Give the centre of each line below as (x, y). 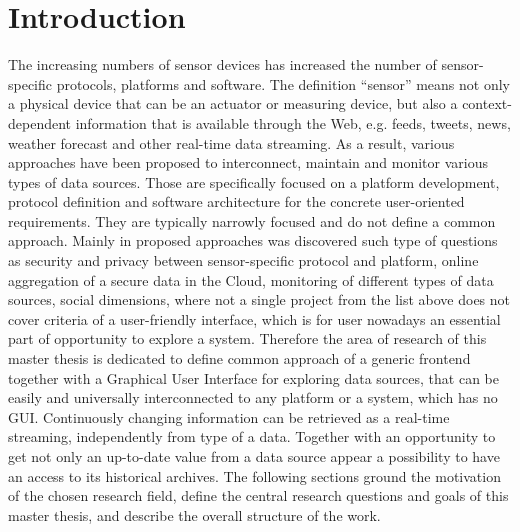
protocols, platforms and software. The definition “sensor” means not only (283, 83)
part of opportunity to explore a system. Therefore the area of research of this (247, 338)
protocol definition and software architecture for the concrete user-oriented (236, 201)
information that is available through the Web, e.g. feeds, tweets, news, (293, 122)
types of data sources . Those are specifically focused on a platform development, (254, 181)
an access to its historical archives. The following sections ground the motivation (254, 475)
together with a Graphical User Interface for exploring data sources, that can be (253, 377)
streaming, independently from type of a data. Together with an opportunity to (252, 436)
